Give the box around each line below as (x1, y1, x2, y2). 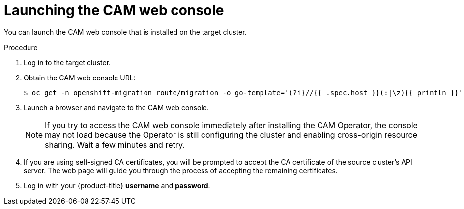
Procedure (4, 43, 38, 52)
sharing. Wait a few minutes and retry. (45, 139, 185, 150)
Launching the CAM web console (4, 2, 224, 19)
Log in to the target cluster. (24, 58, 111, 67)
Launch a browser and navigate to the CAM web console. (24, 103, 209, 112)
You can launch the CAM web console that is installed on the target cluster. (4, 27, 247, 36)
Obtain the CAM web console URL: (24, 73, 136, 82)
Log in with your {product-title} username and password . (24, 181, 210, 190)
